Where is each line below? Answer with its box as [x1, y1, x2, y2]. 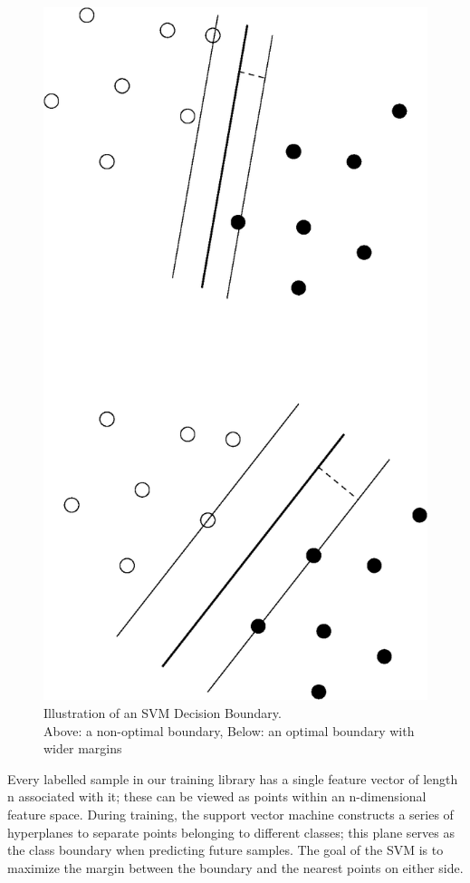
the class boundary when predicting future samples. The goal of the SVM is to [7, 840, 444, 859]
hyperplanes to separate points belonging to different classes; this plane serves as [7, 822, 456, 841]
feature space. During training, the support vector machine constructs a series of [7, 804, 454, 823]
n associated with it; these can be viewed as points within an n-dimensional [7, 787, 427, 806]
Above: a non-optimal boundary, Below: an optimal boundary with [43, 721, 415, 740]
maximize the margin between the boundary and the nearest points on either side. [7, 858, 464, 877]
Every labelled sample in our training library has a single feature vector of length [7, 769, 458, 788]
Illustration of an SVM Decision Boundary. [43, 703, 282, 722]
